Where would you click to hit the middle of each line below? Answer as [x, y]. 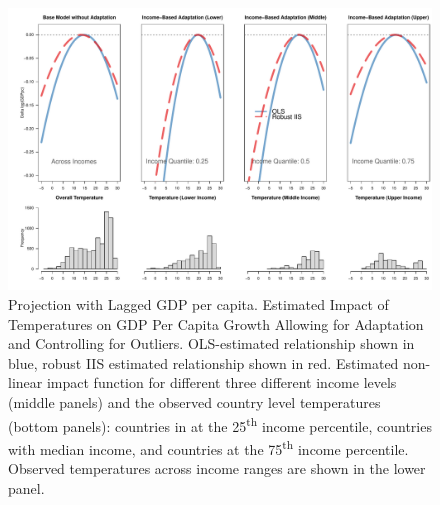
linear [25, 382]
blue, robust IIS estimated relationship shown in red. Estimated [203, 362]
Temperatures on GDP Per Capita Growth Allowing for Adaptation [216, 323]
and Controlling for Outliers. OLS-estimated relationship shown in [211, 343]
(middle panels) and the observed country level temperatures [194, 401]
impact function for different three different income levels [221, 382]
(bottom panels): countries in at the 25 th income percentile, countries [220, 424]
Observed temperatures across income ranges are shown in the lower [217, 468]
